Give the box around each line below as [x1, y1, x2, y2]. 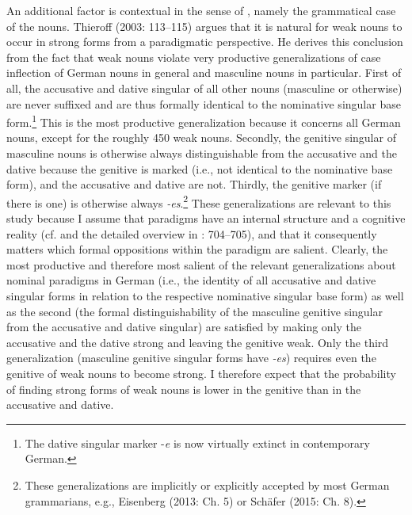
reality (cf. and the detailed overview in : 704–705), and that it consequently [6, 225, 377, 242]
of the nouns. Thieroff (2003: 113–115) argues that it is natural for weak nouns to [6, 17, 402, 34]
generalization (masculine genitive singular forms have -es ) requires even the [6, 349, 376, 366]
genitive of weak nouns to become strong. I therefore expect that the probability [6, 364, 396, 381]
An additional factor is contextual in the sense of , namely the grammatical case [6, 2, 396, 18]
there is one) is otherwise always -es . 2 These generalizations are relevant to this [6, 192, 391, 211]
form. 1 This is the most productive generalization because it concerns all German [6, 112, 401, 130]
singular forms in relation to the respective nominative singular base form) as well [6, 288, 404, 303]
